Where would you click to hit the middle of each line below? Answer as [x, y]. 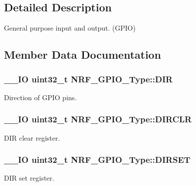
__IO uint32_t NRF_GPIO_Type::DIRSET [97, 160]
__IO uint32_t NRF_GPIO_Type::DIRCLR [98, 119]
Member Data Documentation [83, 55]
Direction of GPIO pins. [40, 97]
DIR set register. [29, 178]
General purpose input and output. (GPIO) [70, 28]
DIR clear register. [32, 137]
